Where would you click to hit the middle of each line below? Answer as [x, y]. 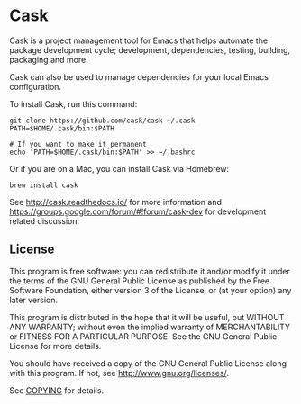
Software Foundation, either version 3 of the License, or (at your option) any [150, 290]
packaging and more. [49, 59]
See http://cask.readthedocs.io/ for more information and [116, 202]
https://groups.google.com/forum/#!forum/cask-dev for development [138, 211]
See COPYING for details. [57, 390]
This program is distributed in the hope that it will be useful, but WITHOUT [147, 317]
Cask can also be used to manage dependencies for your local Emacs [139, 76]
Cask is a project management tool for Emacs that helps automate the [139, 40]
